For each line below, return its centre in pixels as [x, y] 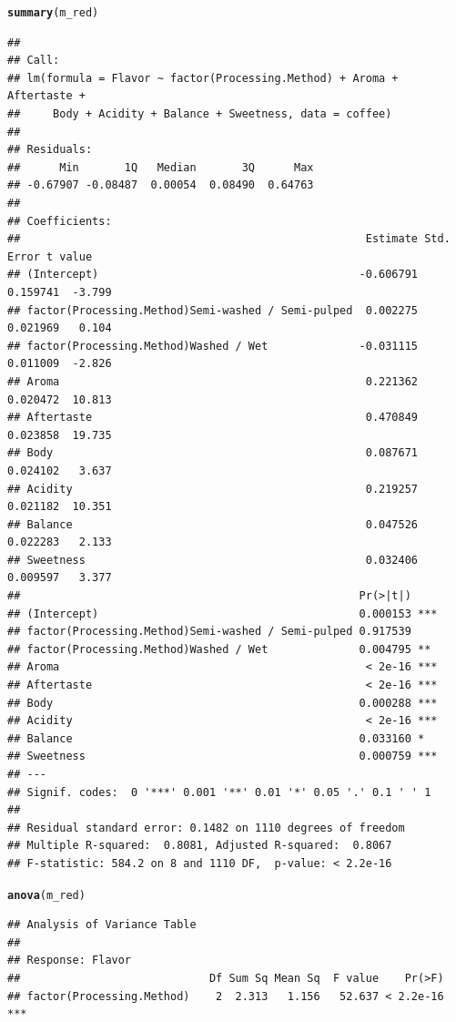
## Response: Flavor [70, 961]
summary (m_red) [53, 13]
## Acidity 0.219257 [213, 489]
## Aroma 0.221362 [213, 381]
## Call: [34, 61]
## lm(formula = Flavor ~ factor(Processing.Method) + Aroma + [203, 78]
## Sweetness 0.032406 [213, 560]
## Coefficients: [60, 221]
